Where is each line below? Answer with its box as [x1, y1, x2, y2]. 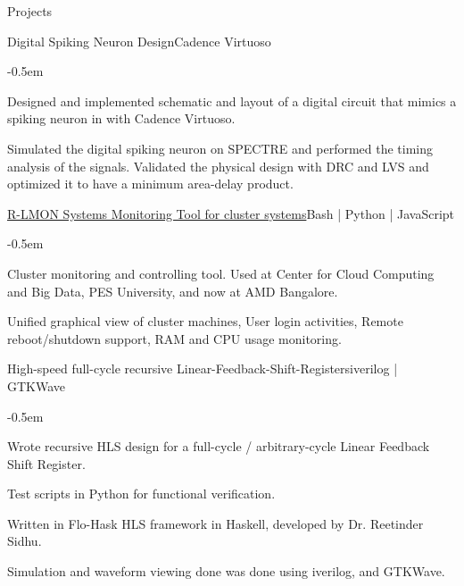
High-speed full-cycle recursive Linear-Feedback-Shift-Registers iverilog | [7, 359, 398, 378]
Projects [7, 2, 53, 20]
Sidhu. [7, 532, 42, 550]
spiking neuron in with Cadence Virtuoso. [7, 109, 236, 128]
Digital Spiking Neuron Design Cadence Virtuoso [7, 31, 271, 50]
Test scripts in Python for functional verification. [7, 484, 276, 503]
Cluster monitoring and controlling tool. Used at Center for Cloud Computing [7, 264, 435, 282]
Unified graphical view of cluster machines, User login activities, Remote [7, 312, 403, 331]
